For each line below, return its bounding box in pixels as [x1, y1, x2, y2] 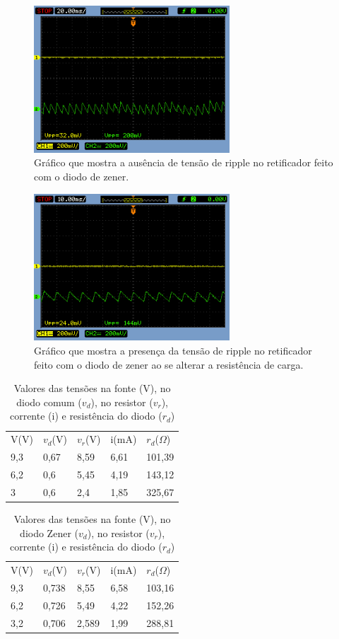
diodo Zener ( [20, 525, 78, 540]
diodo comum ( [16, 394, 82, 409]
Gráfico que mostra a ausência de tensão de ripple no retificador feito [34, 155, 333, 170]
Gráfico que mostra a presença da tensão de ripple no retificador [34, 343, 312, 358]
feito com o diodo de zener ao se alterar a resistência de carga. [34, 357, 304, 372]
